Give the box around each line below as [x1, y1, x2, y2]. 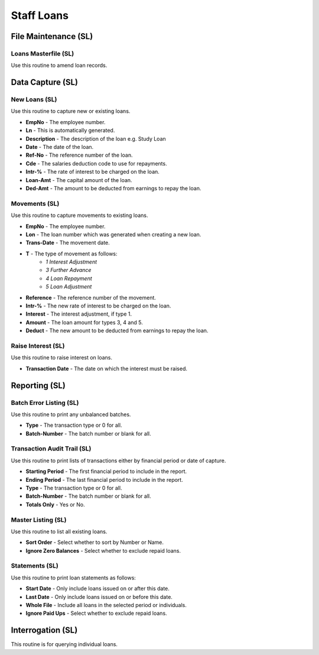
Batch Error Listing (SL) [11, 398, 79, 407]
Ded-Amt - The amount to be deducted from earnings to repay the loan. [25, 184, 201, 192]
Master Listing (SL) [11, 515, 67, 524]
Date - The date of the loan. [25, 144, 94, 151]
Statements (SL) [11, 562, 58, 570]
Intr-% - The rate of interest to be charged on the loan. [25, 168, 159, 176]
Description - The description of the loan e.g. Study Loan [25, 135, 167, 142]
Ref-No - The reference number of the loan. [25, 151, 133, 159]
